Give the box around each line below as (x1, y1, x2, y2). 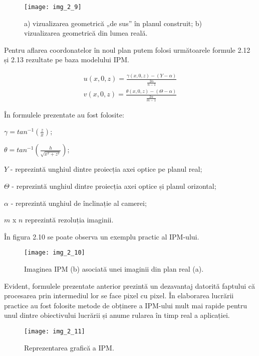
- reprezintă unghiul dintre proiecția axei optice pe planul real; (10, 164, 202, 174)
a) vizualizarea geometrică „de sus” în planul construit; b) (24, 18, 202, 28)
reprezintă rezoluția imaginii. (25, 214, 114, 225)
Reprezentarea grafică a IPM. (24, 342, 114, 352)
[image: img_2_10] (24, 249, 85, 257)
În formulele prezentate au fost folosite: (4, 109, 124, 120)
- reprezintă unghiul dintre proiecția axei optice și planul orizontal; (12, 181, 216, 191)
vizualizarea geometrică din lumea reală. (24, 28, 148, 38)
